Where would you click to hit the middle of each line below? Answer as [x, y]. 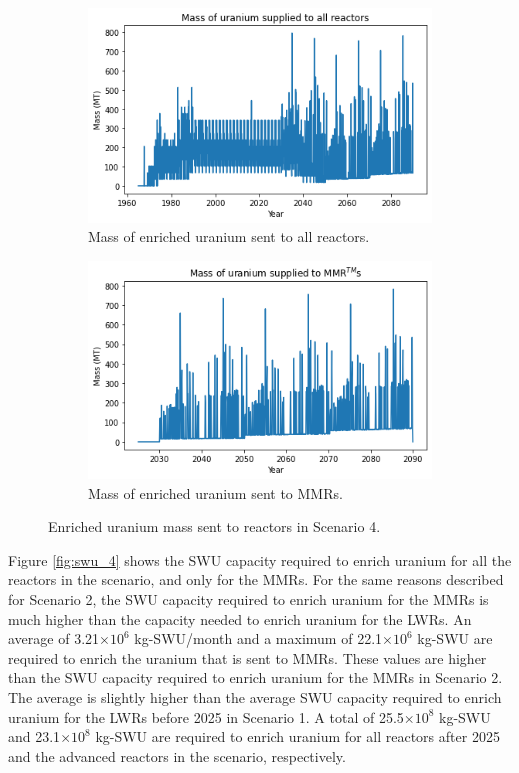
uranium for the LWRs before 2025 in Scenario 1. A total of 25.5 [206, 716]
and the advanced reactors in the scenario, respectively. [177, 755]
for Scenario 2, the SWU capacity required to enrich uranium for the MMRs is [248, 599]
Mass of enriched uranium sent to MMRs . [215, 492]
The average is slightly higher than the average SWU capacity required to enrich [255, 697]
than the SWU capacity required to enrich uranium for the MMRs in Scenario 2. [255, 677]
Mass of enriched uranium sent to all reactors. [229, 236]
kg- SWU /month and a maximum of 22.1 [258, 638]
